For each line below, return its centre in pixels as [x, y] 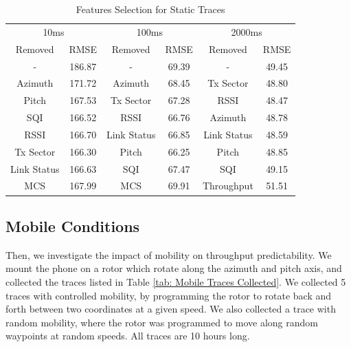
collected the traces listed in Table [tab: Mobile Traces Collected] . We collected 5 [176, 281]
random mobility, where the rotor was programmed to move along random [162, 322]
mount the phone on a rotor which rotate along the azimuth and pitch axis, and [174, 268]
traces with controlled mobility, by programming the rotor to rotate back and [169, 295]
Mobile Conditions [73, 225]
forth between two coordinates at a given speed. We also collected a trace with [171, 309]
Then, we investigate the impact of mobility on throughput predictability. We [169, 254]
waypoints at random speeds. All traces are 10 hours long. [128, 336]
